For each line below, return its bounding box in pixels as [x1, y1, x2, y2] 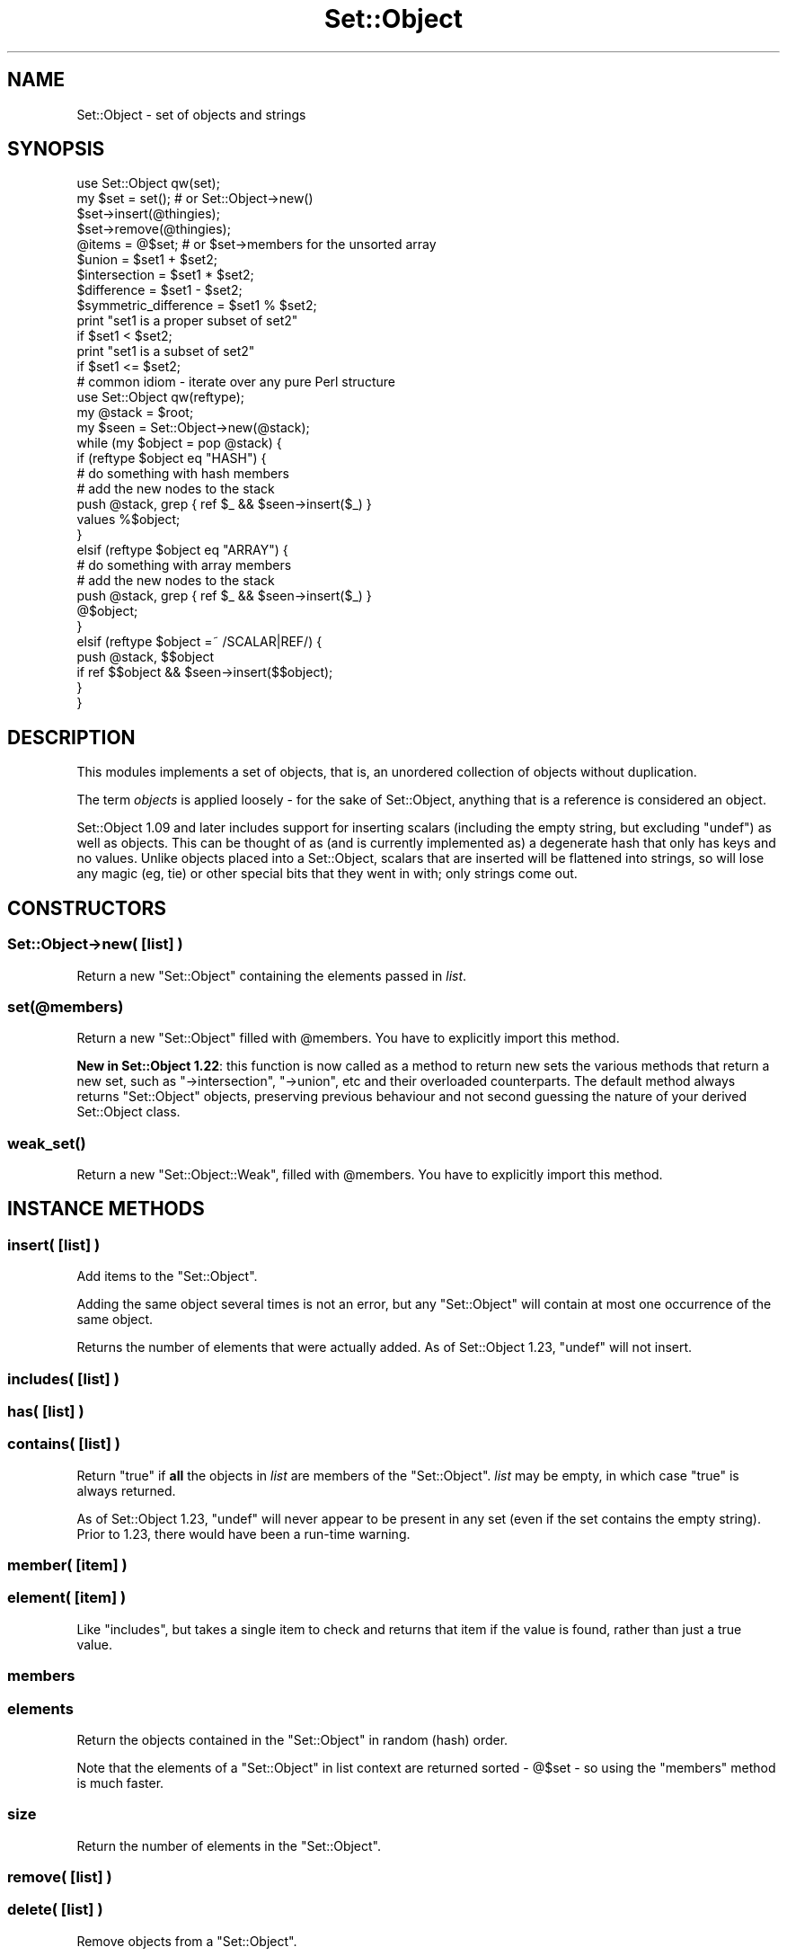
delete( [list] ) [7, 1900, 103, 1919]
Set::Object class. [76, 1104, 181, 1120]
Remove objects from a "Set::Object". [76, 1933, 297, 1949]
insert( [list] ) [7, 1235, 101, 1254]
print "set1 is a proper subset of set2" [76, 313, 298, 329]
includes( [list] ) [7, 1369, 119, 1388]
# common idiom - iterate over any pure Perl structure [76, 374, 395, 390]
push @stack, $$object [76, 649, 214, 665]
